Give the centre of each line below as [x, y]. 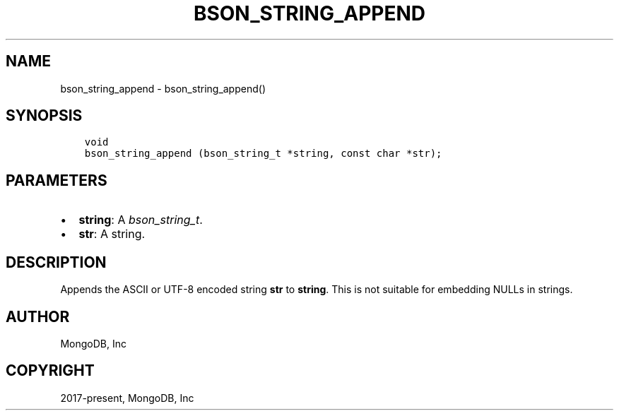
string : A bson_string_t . [141, 220]
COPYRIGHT [50, 371]
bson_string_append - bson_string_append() [163, 88]
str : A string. [112, 234]
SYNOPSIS [44, 116]
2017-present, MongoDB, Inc [127, 398]
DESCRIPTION [56, 262]
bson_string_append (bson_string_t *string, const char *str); [263, 154]
